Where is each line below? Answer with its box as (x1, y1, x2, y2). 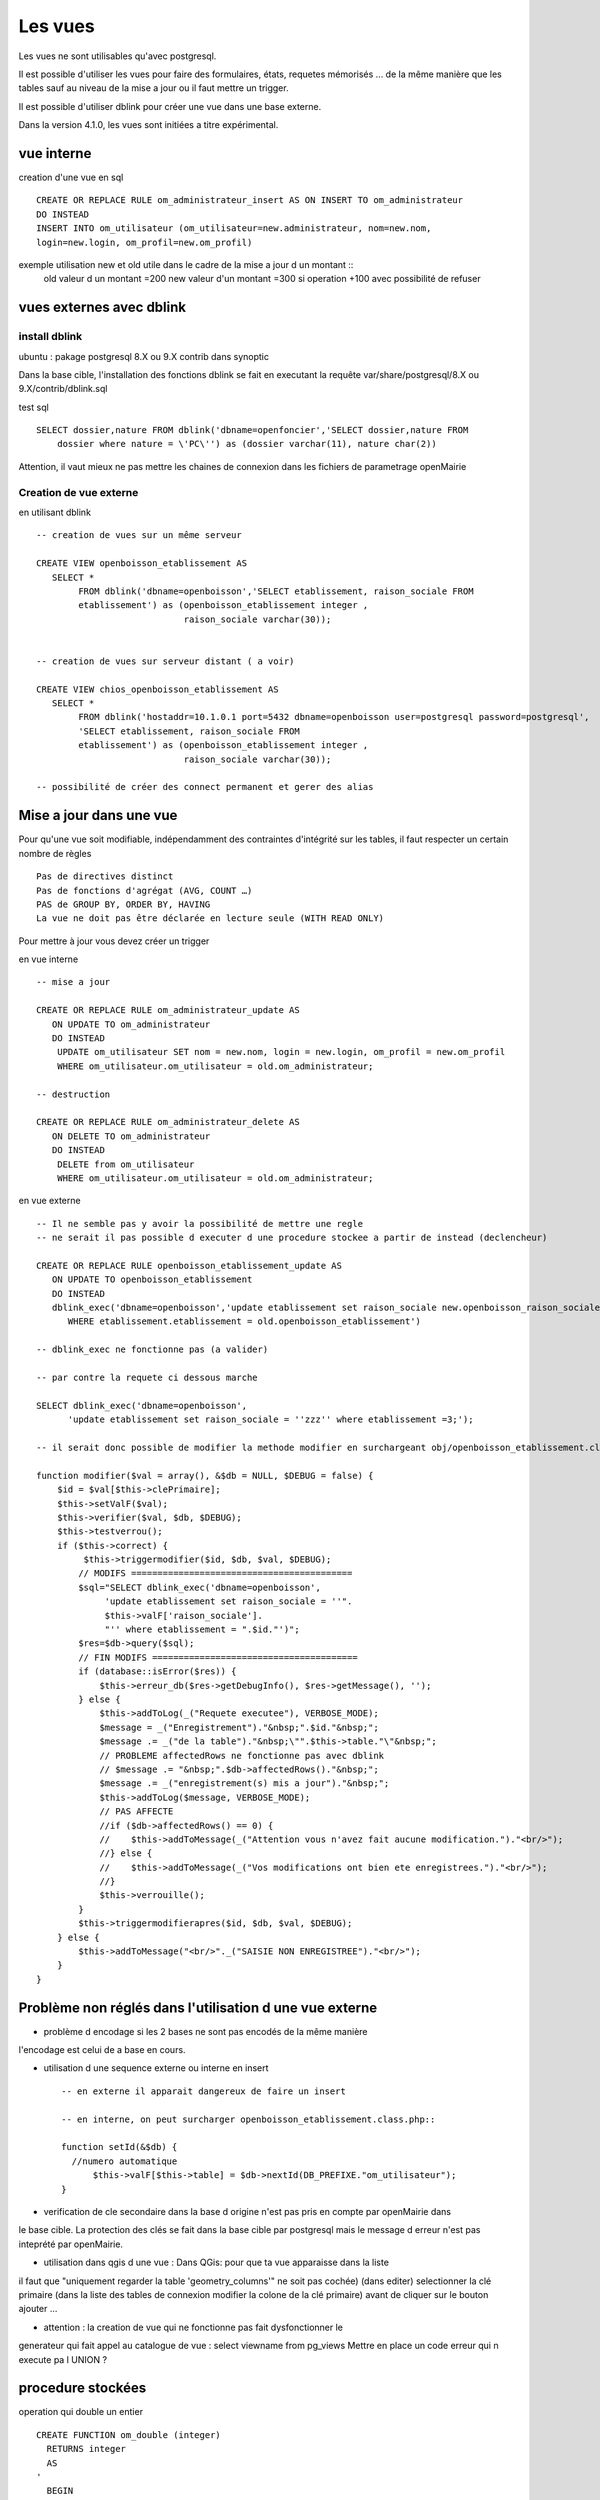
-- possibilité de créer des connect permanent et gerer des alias (36, 781, 374, 793)
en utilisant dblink (18, 506, 92, 518)
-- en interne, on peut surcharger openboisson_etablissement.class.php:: (61, 2113, 436, 2125)
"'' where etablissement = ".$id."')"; (104, 1624, 300, 1635)
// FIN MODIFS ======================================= (78, 1651, 359, 1663)
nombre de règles (18, 847, 92, 859)
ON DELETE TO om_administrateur (51, 1130, 211, 1142)
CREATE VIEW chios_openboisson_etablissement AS (36, 683, 279, 695)
